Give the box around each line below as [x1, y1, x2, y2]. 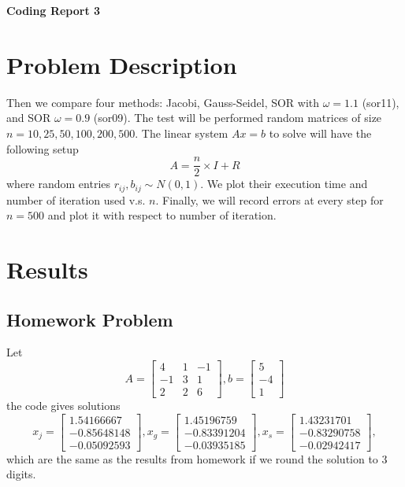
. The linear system [135, 124, 229, 141]
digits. [6, 466, 36, 482]
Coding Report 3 [6, 2, 101, 18]
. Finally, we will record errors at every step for [155, 191, 384, 208]
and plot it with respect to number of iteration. [47, 207, 277, 223]
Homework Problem [6, 307, 173, 331]
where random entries [6, 175, 111, 192]
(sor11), [362, 94, 399, 110]
